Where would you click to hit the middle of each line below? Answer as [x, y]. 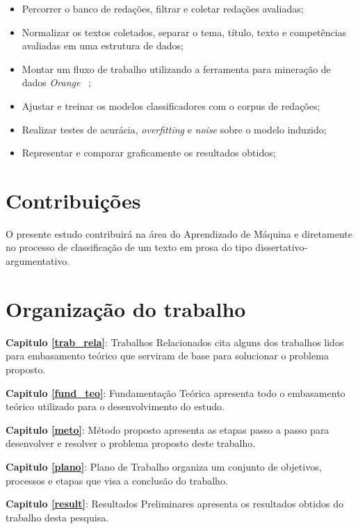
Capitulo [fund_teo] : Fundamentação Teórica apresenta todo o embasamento [176, 392]
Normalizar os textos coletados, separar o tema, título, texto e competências [184, 32]
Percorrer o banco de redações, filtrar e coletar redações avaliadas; [163, 8]
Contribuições [73, 200]
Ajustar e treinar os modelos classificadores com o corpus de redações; [171, 105]
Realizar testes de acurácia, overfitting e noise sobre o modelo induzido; [174, 129]
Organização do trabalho [126, 308]
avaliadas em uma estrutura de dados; [103, 46]
